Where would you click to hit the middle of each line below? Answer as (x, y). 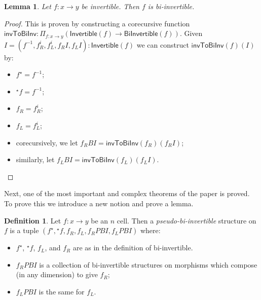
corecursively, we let (47, 142)
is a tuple (24, 230)
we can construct (163, 44)
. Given (191, 33)
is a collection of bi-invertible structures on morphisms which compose (148, 264)
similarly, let (35, 159)
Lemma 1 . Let (28, 6)
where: (150, 230)
